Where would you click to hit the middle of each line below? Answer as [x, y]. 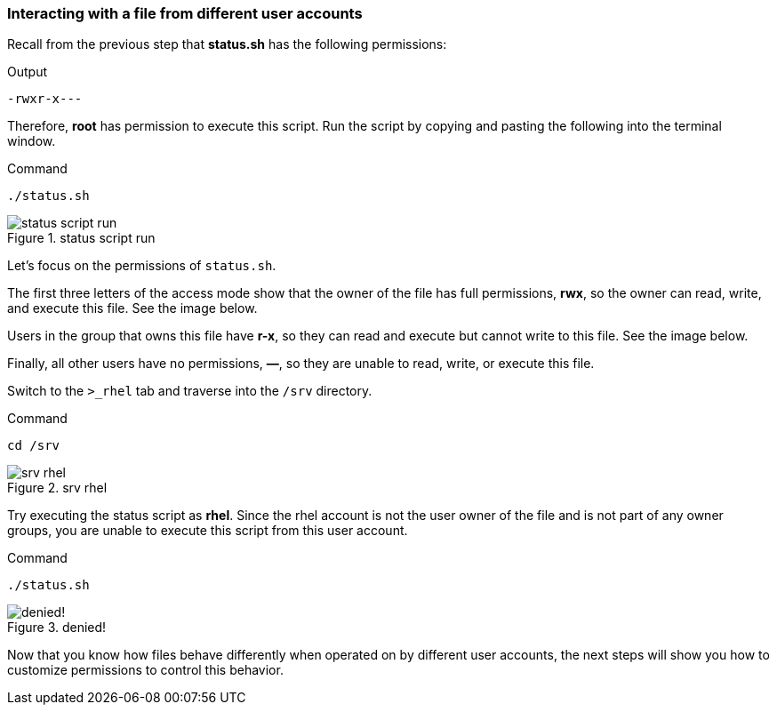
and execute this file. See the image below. [132, 308]
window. [32, 141]
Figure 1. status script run [81, 238]
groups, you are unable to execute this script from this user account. [208, 531]
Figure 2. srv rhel [57, 488]
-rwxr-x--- [45, 99]
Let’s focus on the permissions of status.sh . [142, 266]
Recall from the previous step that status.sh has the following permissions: [227, 44]
